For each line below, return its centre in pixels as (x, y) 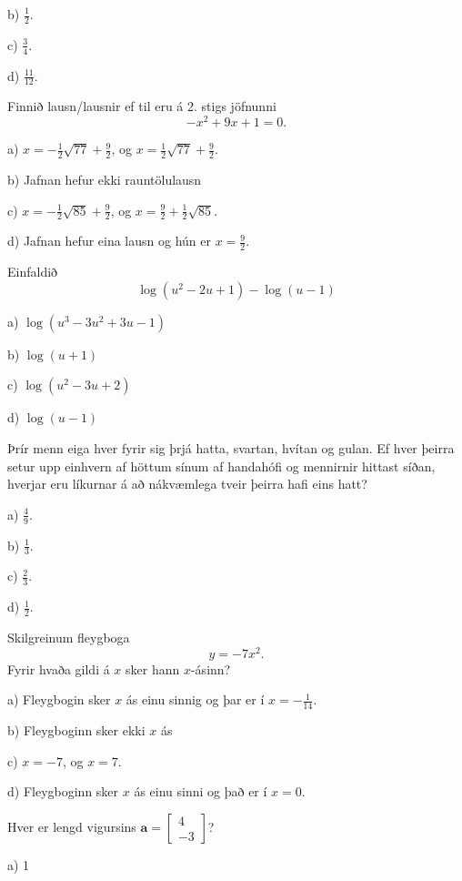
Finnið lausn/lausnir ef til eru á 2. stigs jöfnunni (142, 106)
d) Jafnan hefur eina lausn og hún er (109, 241)
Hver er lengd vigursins (72, 826)
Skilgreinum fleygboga (69, 638)
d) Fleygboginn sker (63, 791)
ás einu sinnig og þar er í (195, 699)
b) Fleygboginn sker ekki (76, 730)
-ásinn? (211, 668)
